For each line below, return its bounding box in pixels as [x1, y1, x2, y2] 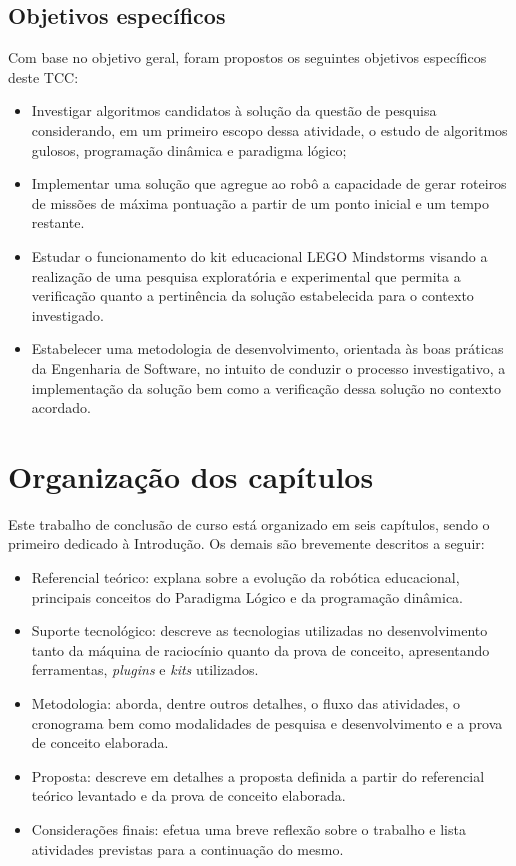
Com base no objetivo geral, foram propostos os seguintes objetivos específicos [8, 47, 487, 68]
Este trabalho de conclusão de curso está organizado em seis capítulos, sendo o [8, 513, 490, 534]
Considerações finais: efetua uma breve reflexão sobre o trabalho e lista [31, 818, 466, 839]
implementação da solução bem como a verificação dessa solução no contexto [31, 377, 502, 398]
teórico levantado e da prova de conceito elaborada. [31, 785, 346, 806]
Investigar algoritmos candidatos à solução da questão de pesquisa [31, 100, 437, 121]
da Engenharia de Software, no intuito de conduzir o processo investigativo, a [31, 357, 506, 378]
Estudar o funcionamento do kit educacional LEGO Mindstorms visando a [31, 245, 488, 266]
